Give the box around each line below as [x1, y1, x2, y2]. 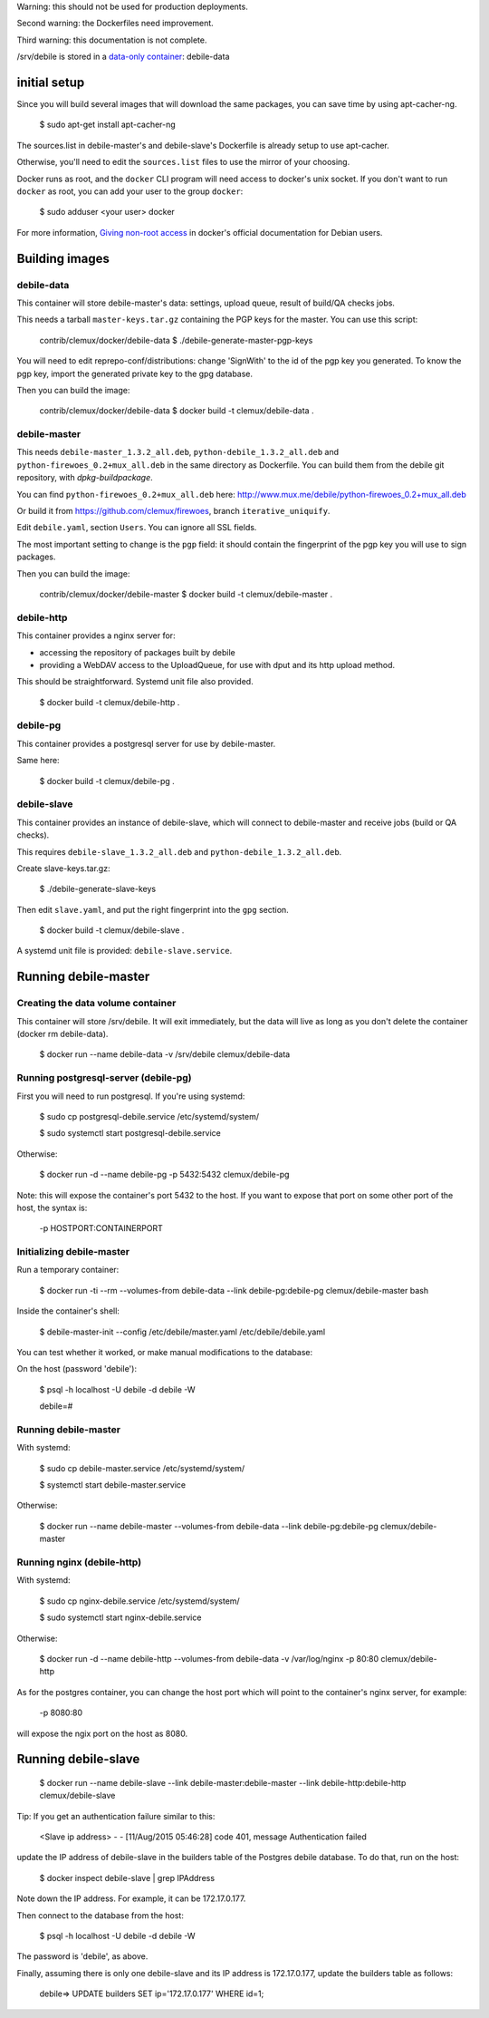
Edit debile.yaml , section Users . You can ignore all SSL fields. [16, 522, 257, 533]
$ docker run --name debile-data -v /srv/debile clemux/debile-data [39, 1049, 291, 1060]
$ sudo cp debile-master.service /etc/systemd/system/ [39, 1462, 245, 1473]
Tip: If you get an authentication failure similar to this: [16, 1810, 216, 1821]
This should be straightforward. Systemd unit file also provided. [16, 676, 254, 687]
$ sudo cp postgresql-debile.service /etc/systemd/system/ [39, 1111, 260, 1121]
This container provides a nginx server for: [16, 630, 176, 641]
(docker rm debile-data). [16, 1029, 109, 1040]
